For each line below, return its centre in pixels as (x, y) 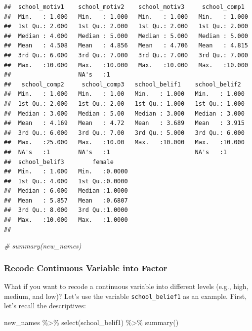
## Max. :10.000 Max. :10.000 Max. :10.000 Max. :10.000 (126, 65)
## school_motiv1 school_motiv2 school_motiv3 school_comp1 (124, 7)
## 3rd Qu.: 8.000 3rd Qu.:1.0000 (66, 210)
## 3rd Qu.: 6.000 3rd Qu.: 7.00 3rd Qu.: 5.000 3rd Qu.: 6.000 (124, 133)
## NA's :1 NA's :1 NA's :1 (116, 152)
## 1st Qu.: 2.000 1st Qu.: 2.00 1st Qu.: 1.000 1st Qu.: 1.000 (124, 103)
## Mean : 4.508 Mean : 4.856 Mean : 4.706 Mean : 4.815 (126, 46)
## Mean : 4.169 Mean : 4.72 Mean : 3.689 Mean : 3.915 (124, 123)
